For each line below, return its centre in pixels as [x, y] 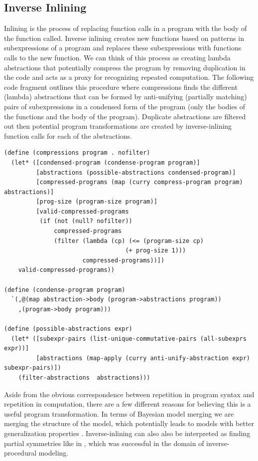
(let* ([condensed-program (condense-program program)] [106, 162]
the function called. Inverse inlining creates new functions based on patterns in [124, 38]
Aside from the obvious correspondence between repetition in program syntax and [129, 394]
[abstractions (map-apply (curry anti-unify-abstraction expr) [143, 358]
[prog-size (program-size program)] [97, 202]
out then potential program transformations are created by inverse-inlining [118, 126]
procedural [20, 453]
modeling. [54, 453]
